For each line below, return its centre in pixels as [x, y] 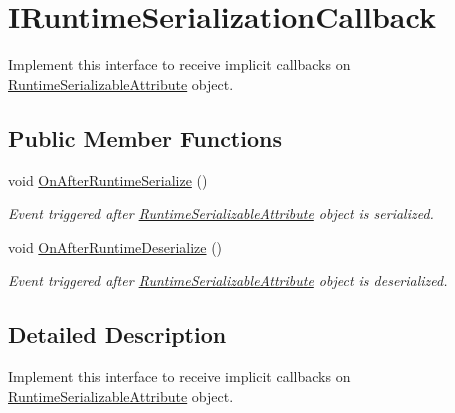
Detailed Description [117, 334]
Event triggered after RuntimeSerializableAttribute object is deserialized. [228, 280]
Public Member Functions [145, 137]
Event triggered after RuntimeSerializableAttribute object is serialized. [221, 213]
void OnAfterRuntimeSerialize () [108, 179]
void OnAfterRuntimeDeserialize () [115, 246]
